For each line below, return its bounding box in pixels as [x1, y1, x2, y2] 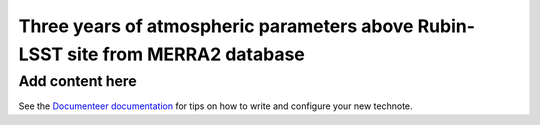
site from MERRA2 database [66, 43, 305, 65]
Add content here [18, 72, 137, 90]
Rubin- [417, 15, 475, 37]
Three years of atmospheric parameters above [18, 15, 414, 37]
